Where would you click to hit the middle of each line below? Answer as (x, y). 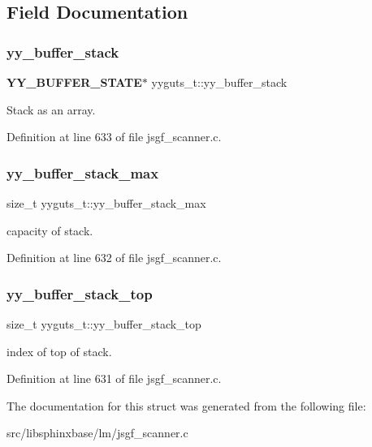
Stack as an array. (51, 109)
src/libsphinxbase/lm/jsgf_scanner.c (97, 433)
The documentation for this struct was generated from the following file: (186, 405)
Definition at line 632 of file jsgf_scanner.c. (114, 258)
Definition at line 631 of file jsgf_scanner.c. (114, 378)
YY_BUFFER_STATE (74, 82)
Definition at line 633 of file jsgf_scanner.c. (114, 137)
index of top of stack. (59, 351)
